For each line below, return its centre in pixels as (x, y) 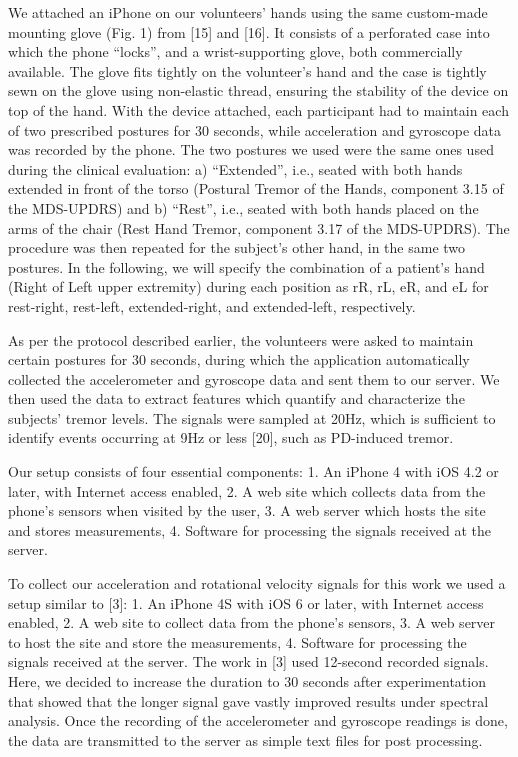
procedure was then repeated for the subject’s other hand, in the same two (237, 247)
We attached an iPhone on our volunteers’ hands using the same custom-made (248, 12)
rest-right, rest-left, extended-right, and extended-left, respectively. (212, 305)
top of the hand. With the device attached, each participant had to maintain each (258, 109)
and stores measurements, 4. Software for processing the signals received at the (250, 529)
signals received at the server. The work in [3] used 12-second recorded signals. (248, 661)
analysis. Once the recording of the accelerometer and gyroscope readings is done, (258, 720)
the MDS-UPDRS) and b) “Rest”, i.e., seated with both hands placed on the (243, 207)
